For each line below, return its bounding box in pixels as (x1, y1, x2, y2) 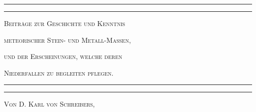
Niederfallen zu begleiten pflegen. (4, 67, 114, 78)
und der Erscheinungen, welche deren (4, 51, 123, 61)
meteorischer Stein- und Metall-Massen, (4, 34, 131, 45)
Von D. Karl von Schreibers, (4, 99, 95, 109)
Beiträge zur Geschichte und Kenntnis (4, 18, 126, 28)
